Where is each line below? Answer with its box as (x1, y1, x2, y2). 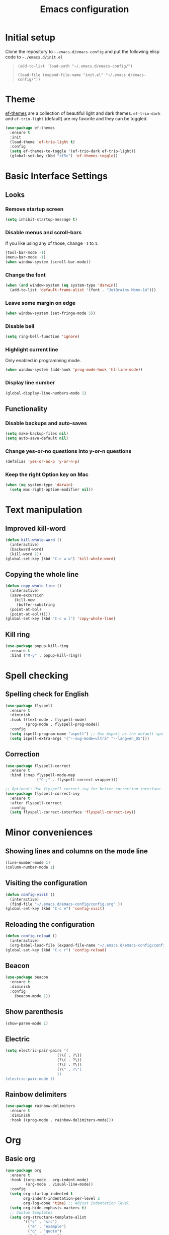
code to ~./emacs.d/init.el (5, 54, 63, 60)
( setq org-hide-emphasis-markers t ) (10, 1205, 87, 1210)
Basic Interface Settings (5, 170, 108, 182)
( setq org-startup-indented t (10, 1191, 73, 1197)
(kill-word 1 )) (10, 552, 42, 557)
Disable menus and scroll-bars (5, 229, 82, 236)
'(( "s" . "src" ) (23, 1219, 57, 1224)
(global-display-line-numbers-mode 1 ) (5, 390, 87, 396)
